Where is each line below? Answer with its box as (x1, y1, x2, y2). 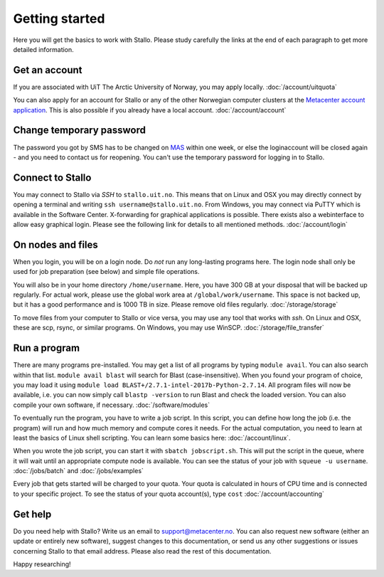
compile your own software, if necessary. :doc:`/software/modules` (13, 401, 210, 409)
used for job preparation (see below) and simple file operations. (13, 268, 200, 276)
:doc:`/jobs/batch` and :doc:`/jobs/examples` (13, 467, 144, 475)
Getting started (13, 11, 105, 26)
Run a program (13, 342, 80, 354)
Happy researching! (13, 559, 71, 568)
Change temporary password (13, 125, 146, 137)
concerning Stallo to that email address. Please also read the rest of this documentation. (13, 546, 272, 555)
